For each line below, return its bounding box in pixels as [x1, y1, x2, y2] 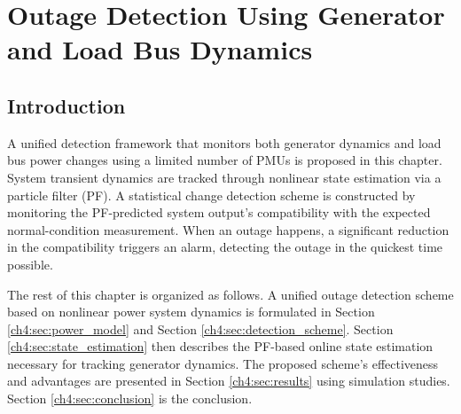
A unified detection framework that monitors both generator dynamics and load [7, 133, 441, 152]
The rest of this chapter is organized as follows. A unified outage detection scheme [7, 285, 454, 303]
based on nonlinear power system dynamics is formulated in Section [7, 302, 375, 321]
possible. [7, 254, 53, 273]
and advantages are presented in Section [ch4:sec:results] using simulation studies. [7, 371, 450, 390]
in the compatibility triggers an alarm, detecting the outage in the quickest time [7, 238, 443, 256]
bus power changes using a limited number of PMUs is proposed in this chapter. [7, 151, 442, 169]
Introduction [7, 91, 126, 119]
